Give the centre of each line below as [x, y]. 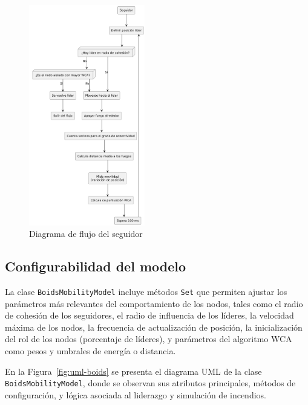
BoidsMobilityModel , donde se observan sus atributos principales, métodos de [150, 383]
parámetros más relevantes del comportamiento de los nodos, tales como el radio [154, 303]
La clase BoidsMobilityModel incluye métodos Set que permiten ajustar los [146, 291]
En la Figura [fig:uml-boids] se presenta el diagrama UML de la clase [133, 371]
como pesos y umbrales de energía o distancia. [90, 350]
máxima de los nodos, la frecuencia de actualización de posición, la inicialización [154, 327]
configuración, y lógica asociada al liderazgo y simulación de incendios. [136, 394]
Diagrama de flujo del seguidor [86, 234]
